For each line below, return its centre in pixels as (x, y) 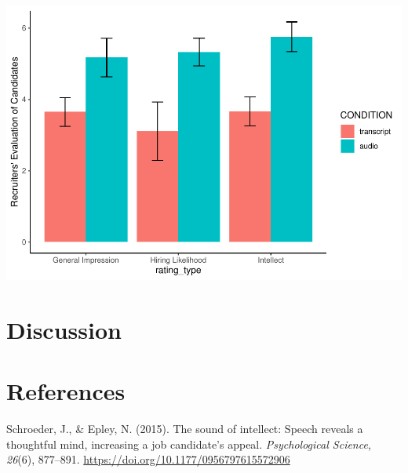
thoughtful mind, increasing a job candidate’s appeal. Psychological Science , (189, 444)
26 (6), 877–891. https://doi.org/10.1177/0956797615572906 (148, 459)
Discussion (64, 329)
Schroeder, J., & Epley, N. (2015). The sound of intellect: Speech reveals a (185, 429)
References (66, 391)
